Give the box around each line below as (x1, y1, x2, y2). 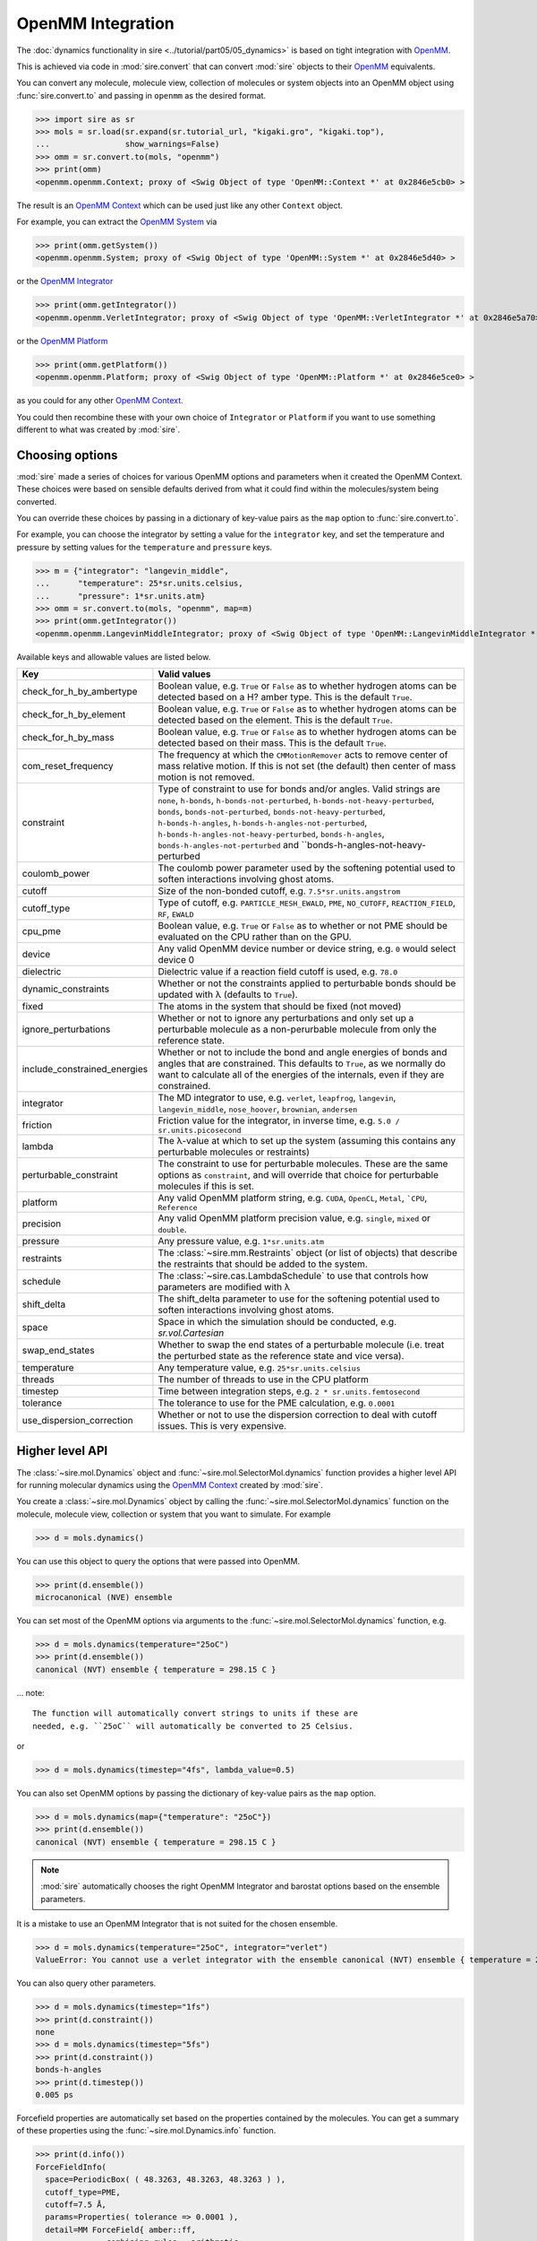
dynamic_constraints (21, 982, 110, 995)
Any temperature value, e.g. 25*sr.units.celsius (158, 1362, 362, 1374)
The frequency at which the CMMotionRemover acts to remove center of (158, 748, 448, 761)
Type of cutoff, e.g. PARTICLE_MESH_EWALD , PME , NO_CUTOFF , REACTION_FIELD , (158, 896, 456, 909)
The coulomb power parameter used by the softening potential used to (158, 861, 456, 874)
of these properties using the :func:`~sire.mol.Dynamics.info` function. (16, 2125, 277, 2136)
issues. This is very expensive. (158, 1420, 286, 1432)
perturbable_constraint (21, 1169, 118, 1181)
